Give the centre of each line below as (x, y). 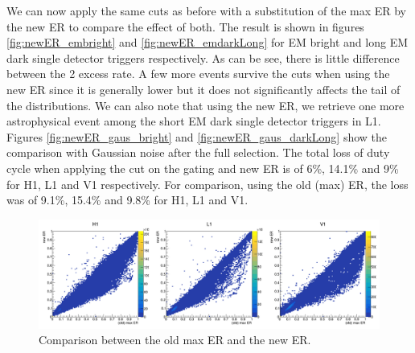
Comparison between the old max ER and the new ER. (175, 340)
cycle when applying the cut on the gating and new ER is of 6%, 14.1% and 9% (203, 168)
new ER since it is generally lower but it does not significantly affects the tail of (203, 89)
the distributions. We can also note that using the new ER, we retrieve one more (205, 105)
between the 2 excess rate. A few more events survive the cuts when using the (198, 74)
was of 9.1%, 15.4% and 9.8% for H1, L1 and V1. (127, 200)
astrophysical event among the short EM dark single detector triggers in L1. (194, 121)
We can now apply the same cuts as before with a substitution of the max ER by (207, 10)
